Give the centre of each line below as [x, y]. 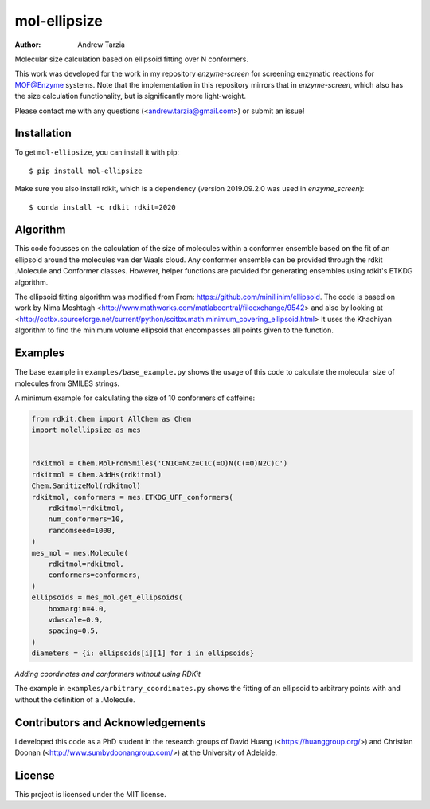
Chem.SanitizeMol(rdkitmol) [86, 486]
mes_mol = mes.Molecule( [80, 553]
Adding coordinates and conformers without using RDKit [107, 674]
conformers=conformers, [94, 575]
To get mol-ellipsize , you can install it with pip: [97, 152]
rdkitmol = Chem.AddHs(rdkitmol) [97, 475]
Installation [43, 134]
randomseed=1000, [82, 530]
